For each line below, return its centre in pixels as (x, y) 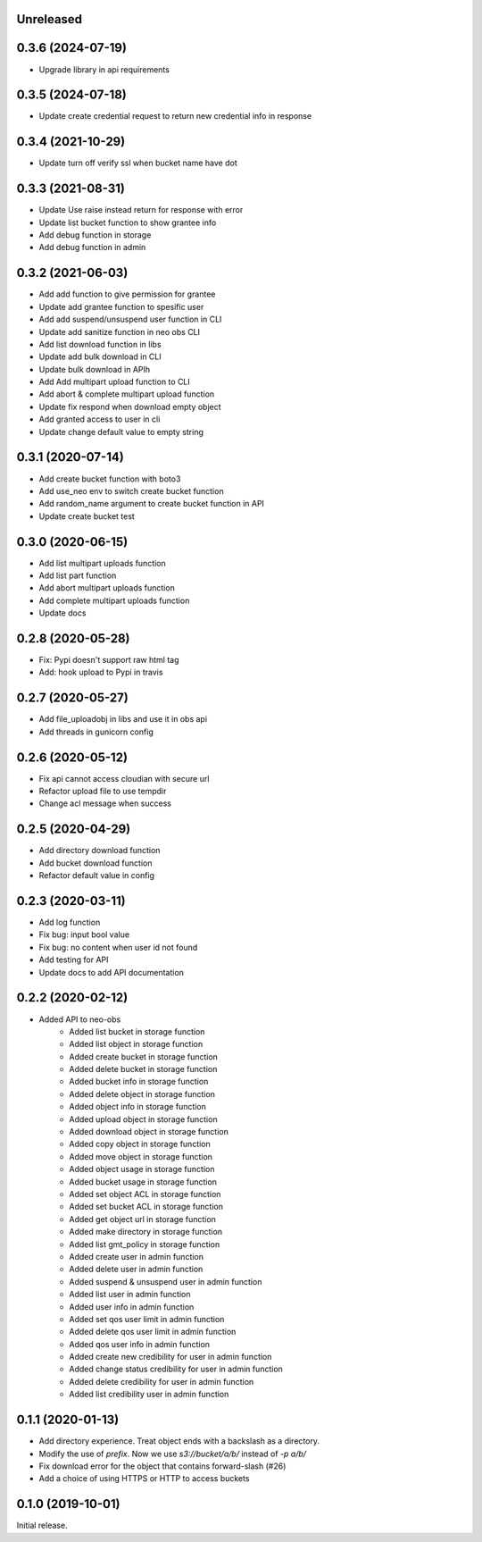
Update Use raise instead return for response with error (141, 210)
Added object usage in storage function (142, 1169)
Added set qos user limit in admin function (147, 1319)
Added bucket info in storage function (139, 1082)
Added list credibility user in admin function (149, 1395)
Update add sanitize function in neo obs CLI (120, 331)
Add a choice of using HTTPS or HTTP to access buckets (144, 1479)
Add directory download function (100, 851)
